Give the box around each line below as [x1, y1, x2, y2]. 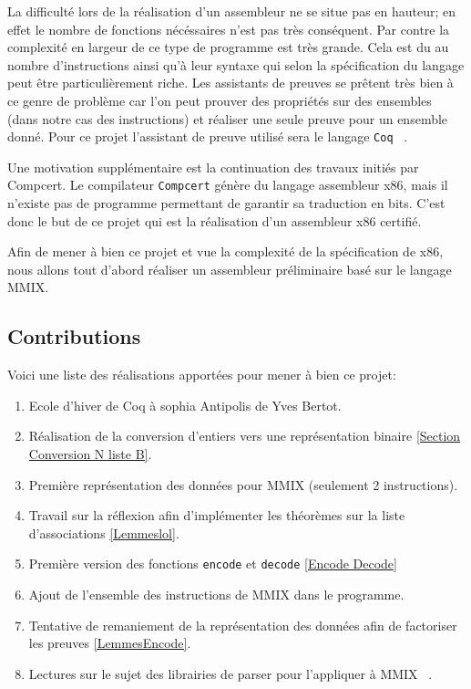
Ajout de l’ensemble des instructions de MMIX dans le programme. [28, 585, 404, 604]
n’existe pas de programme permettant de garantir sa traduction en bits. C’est [7, 193, 445, 213]
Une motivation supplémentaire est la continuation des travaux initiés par [7, 157, 419, 176]
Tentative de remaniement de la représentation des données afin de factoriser [28, 615, 457, 634]
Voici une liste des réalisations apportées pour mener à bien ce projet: [7, 365, 396, 384]
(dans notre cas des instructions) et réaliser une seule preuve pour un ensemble [7, 109, 448, 128]
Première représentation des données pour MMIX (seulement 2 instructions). [28, 475, 458, 494]
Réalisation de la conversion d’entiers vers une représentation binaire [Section [28, 426, 461, 445]
